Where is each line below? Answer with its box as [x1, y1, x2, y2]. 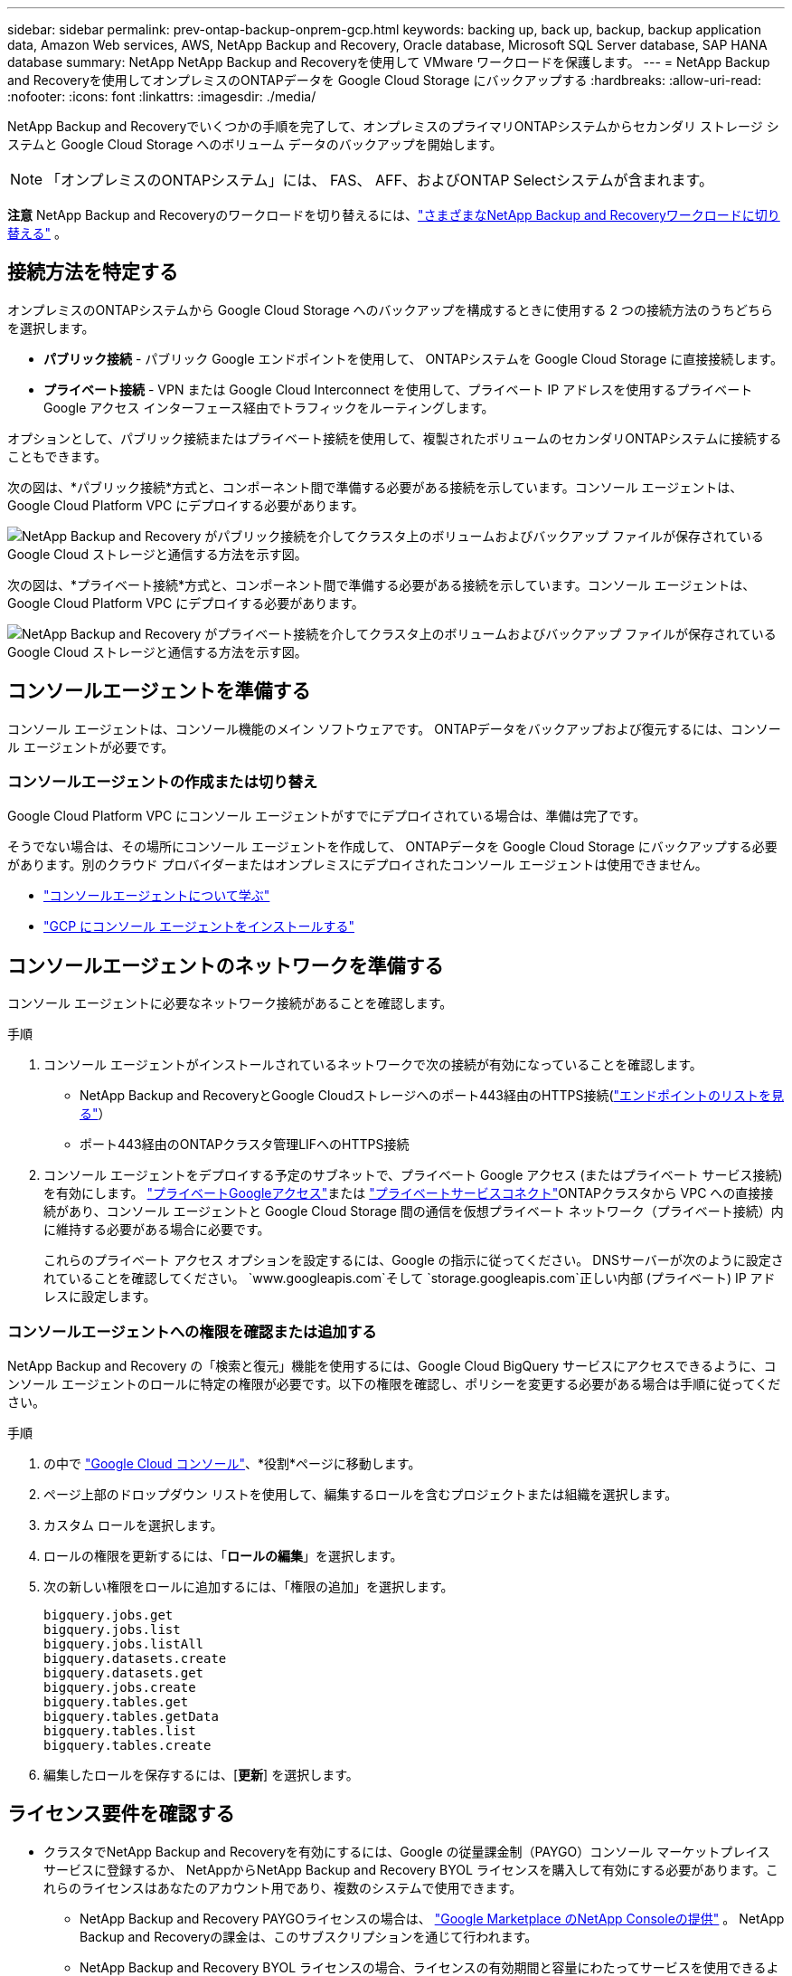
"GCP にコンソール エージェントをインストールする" [43, 918, 354, 935]
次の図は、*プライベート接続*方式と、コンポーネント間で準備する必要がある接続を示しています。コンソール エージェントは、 [7, 576, 756, 593]
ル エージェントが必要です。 [7, 738, 174, 755]
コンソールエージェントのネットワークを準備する [7, 954, 444, 977]
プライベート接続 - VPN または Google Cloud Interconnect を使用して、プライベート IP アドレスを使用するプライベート [43, 381, 753, 397]
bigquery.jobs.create [43, 1680, 196, 1696]
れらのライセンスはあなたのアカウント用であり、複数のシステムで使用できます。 [43, 1879, 523, 1895]
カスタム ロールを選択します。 [43, 1517, 223, 1534]
